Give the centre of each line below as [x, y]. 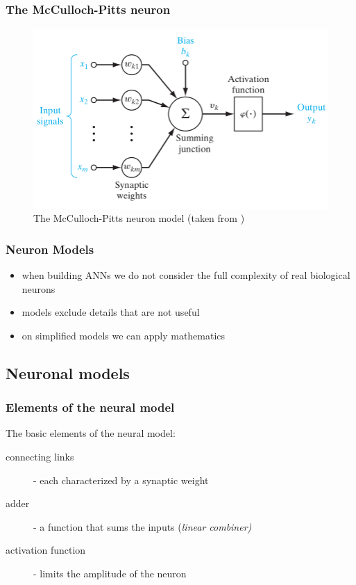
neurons [39, 288]
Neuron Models [50, 249]
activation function [46, 550]
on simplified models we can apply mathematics [124, 335]
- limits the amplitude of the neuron [110, 573]
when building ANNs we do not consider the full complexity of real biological [186, 275]
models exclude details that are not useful [111, 312]
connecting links [40, 456]
